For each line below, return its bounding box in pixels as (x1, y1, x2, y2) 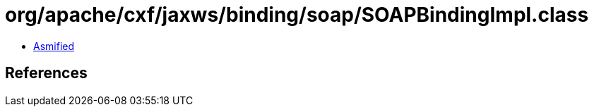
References (5, 64, 88, 82)
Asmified (33, 39, 75, 52)
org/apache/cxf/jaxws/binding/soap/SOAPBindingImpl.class (5, 3, 589, 27)
